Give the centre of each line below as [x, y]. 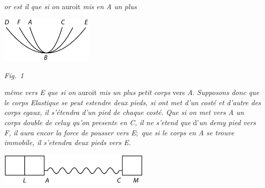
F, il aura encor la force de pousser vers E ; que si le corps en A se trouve [119, 132]
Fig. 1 [14, 75]
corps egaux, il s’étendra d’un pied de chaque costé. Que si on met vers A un [124, 112]
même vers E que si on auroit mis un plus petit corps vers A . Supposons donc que [132, 92]
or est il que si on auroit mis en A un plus [70, 6]
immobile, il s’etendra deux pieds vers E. [68, 142]
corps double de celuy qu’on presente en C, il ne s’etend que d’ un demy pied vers [130, 122]
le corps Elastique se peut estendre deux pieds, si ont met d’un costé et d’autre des [132, 102]
